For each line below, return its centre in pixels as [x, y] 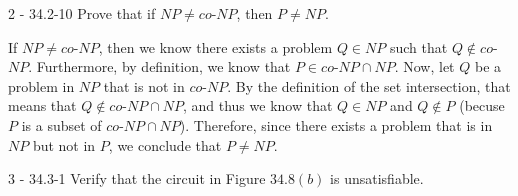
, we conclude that [165, 144]
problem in [41, 85]
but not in [64, 144]
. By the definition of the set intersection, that [369, 85]
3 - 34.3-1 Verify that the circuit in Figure [137, 178]
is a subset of [61, 124]
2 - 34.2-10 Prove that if [82, 13]
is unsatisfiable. [377, 178]
